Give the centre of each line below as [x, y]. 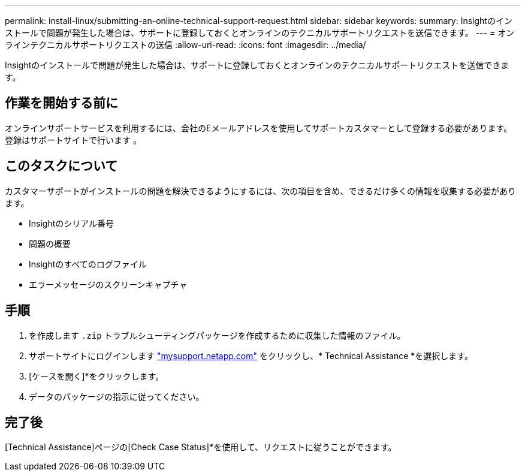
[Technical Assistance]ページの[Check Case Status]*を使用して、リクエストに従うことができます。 [201, 447]
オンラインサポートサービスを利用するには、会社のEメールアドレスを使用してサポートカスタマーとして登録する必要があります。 [259, 128]
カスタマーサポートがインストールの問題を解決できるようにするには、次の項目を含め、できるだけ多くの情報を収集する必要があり [261, 191]
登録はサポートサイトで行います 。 [73, 140]
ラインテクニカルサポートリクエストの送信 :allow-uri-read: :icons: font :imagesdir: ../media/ [185, 45]
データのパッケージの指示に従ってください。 [117, 396]
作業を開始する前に [61, 103]
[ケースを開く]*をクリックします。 [96, 376]
